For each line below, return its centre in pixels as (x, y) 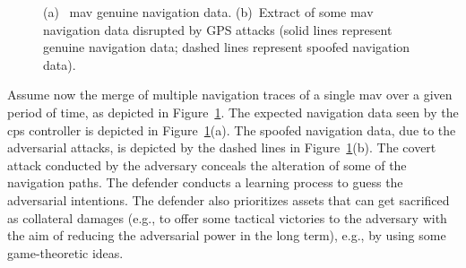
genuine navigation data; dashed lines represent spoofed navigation (227, 47)
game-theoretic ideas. (65, 252)
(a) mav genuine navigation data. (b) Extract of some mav (208, 12)
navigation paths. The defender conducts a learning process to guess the (205, 182)
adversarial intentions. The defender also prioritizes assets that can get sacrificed (229, 199)
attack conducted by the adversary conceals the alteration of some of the (207, 164)
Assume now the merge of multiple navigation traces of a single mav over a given (230, 95)
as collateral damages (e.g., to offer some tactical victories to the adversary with (227, 217)
